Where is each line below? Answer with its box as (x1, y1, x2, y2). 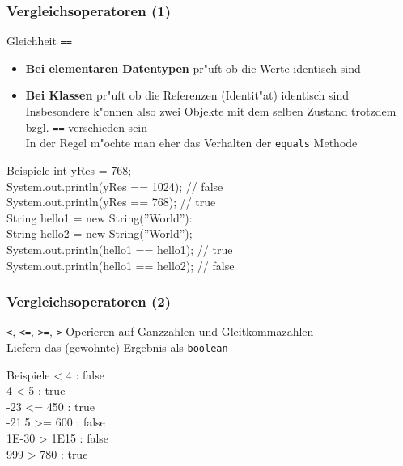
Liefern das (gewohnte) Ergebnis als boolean (6, 339, 228, 355)
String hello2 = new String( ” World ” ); (6, 225, 193, 242)
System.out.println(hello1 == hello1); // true (6, 240, 233, 257)
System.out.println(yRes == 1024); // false (6, 177, 223, 194)
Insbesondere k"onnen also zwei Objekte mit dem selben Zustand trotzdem (25, 103, 397, 120)
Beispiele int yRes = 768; (6, 161, 132, 178)
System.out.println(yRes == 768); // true (6, 193, 216, 210)
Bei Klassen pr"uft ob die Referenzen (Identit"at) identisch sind (25, 87, 349, 104)
